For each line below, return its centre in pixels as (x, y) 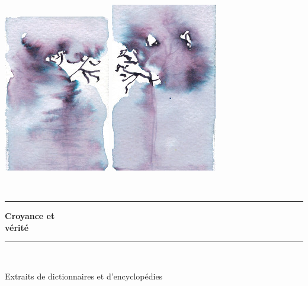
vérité (17, 227)
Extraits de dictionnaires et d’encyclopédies (84, 276)
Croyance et (30, 216)
